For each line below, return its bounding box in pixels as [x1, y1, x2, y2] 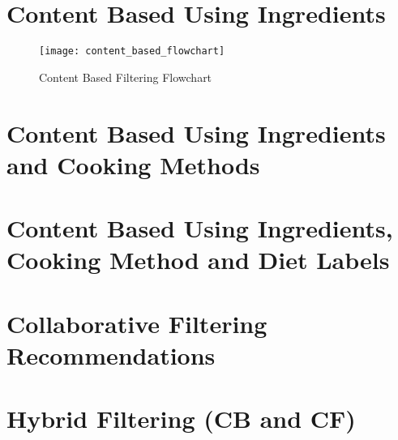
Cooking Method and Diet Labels [6, 243, 390, 276]
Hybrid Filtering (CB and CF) [6, 402, 356, 435]
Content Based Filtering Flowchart [39, 68, 212, 85]
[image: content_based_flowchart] [39, 45, 225, 58]
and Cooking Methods [6, 147, 260, 181]
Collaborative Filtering [6, 306, 267, 340]
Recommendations [6, 338, 216, 371]
